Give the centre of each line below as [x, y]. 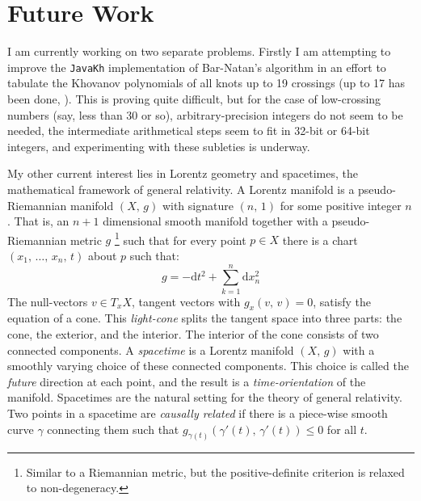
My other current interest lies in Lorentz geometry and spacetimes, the [183, 173]
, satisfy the [342, 301]
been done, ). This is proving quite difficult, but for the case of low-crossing [194, 98]
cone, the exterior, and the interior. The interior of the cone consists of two [193, 334]
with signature [198, 205]
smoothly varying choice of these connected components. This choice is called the [208, 366]
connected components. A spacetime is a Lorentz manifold [151, 349]
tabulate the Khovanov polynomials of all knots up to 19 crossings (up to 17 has [206, 83]
